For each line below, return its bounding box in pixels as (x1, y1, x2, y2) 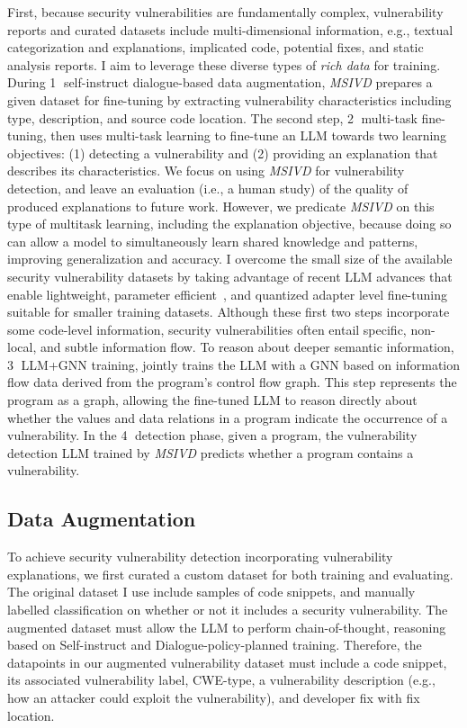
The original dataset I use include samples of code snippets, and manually (7, 582, 416, 601)
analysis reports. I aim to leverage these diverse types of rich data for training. (7, 55, 441, 74)
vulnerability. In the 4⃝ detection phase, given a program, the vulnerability (7, 426, 418, 445)
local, (7, 337, 37, 356)
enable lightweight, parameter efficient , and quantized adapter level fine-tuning (7, 284, 447, 303)
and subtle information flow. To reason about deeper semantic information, (40, 337, 454, 356)
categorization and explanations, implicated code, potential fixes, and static (7, 38, 424, 57)
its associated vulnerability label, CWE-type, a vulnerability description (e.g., (7, 670, 436, 689)
